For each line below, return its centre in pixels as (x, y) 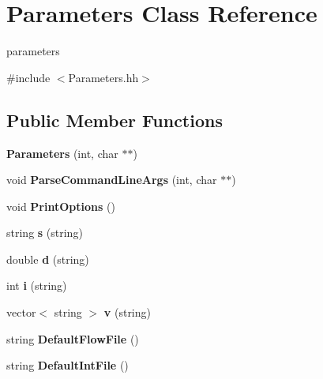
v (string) (127, 312)
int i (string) (37, 285)
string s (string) (45, 233)
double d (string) (48, 259)
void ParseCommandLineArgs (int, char (112, 180)
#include (28, 77)
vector (21, 312)
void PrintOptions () (61, 206)
